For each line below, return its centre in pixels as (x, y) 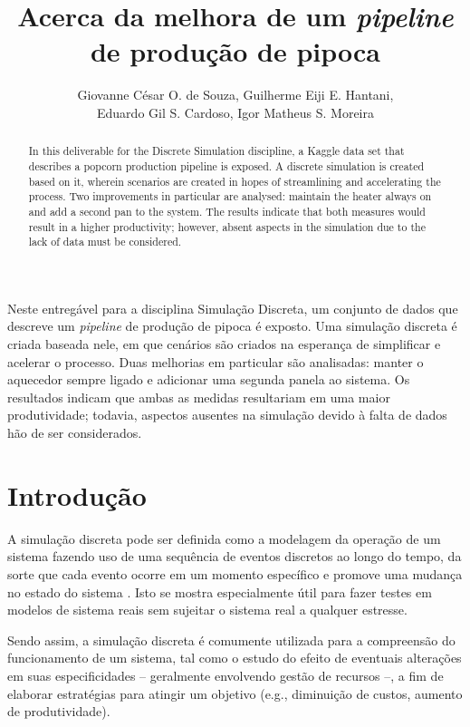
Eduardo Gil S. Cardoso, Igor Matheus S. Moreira (235, 112)
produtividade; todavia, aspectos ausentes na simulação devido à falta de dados (227, 415)
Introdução (77, 494)
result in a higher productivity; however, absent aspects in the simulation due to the (227, 226)
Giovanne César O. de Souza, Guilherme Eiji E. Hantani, (235, 95)
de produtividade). (59, 711)
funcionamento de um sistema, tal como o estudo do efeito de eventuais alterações (235, 658)
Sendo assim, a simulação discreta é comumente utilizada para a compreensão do (231, 640)
